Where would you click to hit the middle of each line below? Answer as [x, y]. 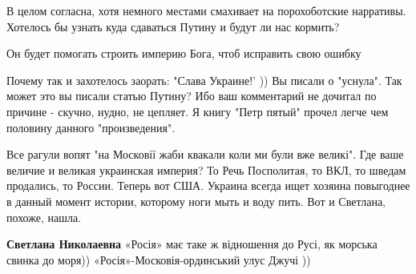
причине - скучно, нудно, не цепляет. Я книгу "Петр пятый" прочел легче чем [198, 111]
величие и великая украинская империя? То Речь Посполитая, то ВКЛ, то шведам [206, 169]
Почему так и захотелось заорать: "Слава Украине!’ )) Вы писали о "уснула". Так [204, 80]
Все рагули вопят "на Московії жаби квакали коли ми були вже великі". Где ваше [205, 154]
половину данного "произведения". [91, 127]
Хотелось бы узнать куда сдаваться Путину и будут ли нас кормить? [173, 26]
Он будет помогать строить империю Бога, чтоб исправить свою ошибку [184, 53]
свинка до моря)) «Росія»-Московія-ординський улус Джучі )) [159, 259]
